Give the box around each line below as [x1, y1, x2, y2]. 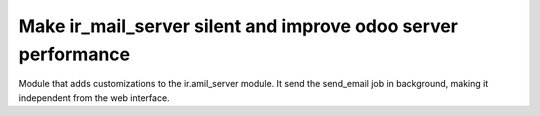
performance [18, 43, 130, 65]
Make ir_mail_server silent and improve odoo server [18, 15, 459, 37]
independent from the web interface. [18, 91, 170, 104]
